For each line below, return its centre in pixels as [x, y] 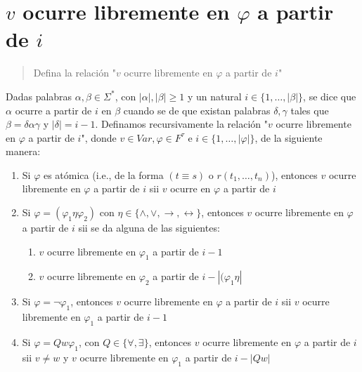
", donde [99, 137]
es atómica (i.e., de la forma [103, 174]
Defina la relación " [75, 73]
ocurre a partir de [53, 110]
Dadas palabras [39, 96]
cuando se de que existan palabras [197, 110]
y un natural [214, 96]
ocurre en [190, 188]
